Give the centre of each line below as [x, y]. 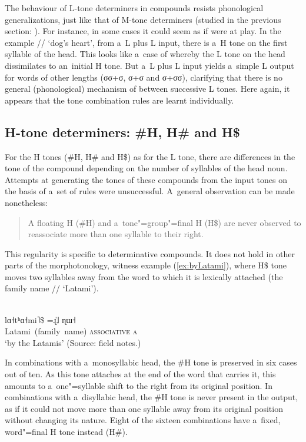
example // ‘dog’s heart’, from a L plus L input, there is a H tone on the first [146, 42]
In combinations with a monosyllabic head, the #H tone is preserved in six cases [151, 362]
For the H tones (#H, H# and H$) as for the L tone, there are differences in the [150, 156]
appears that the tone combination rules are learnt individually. [119, 100]
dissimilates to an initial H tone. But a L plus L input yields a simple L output [149, 65]
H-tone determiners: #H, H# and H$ [122, 132]
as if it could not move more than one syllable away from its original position [144, 408]
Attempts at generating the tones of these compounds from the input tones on [146, 179]
